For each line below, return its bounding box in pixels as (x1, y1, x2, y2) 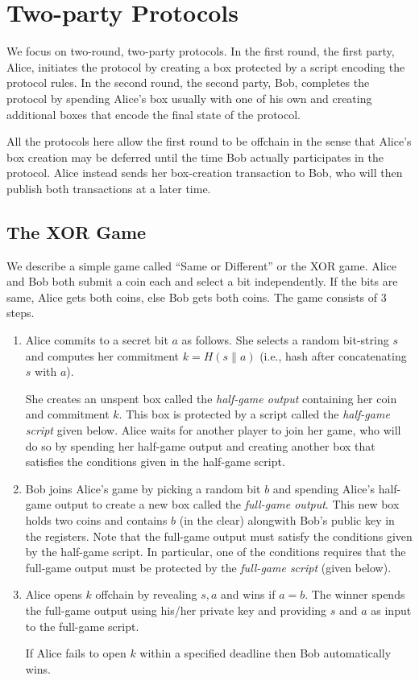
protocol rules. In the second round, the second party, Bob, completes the (6, 74, 370, 91)
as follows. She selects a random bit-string (181, 332, 389, 348)
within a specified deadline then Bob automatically (139, 645, 392, 661)
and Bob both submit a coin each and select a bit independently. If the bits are (6, 273, 398, 290)
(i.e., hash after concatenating (259, 347, 407, 364)
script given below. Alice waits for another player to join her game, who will (25, 422, 401, 439)
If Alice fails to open (25, 645, 127, 661)
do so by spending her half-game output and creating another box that (25, 437, 375, 454)
